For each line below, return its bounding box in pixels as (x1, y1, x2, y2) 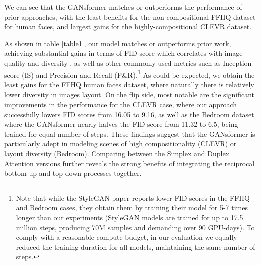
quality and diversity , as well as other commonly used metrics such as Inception (4, 57, 252, 68)
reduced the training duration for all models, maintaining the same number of (16, 241, 255, 252)
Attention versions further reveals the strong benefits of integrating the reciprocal (4, 158, 255, 168)
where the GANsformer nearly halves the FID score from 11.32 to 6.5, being (4, 119, 238, 129)
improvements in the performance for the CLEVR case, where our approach (4, 99, 237, 109)
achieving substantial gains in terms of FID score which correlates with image (4, 48, 243, 58)
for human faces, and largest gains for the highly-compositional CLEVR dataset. (4, 21, 252, 32)
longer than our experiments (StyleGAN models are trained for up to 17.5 (16, 212, 243, 222)
